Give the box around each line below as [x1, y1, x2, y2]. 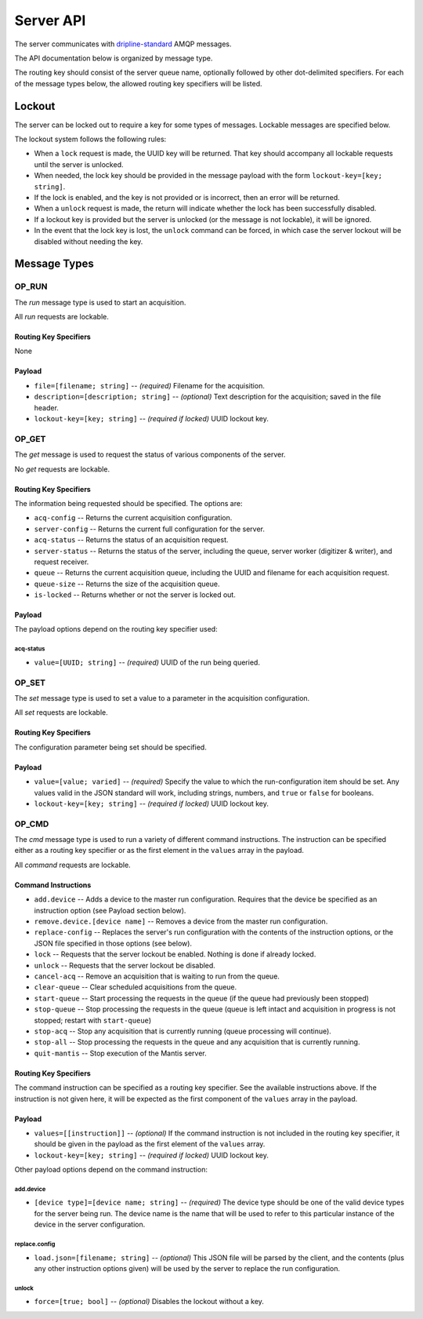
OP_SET [14, 677, 46, 688]
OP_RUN [14, 281, 48, 292]
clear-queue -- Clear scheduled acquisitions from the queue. [34, 982, 237, 992]
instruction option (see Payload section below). [34, 905, 186, 915]
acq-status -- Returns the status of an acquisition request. [34, 535, 229, 545]
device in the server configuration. [34, 1220, 146, 1230]
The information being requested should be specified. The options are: [14, 498, 243, 508]
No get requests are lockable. [14, 464, 110, 474]
